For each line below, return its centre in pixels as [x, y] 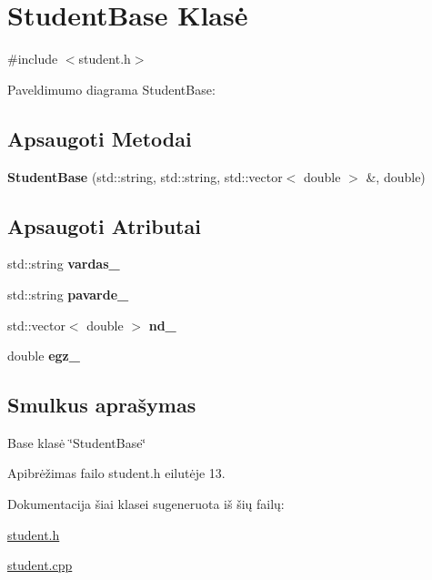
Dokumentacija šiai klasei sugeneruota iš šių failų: [146, 504]
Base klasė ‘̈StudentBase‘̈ [77, 442]
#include [33, 59]
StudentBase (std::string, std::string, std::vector [145, 176]
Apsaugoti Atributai [104, 225]
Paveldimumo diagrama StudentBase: [111, 89]
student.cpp [40, 565]
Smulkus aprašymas [102, 405]
